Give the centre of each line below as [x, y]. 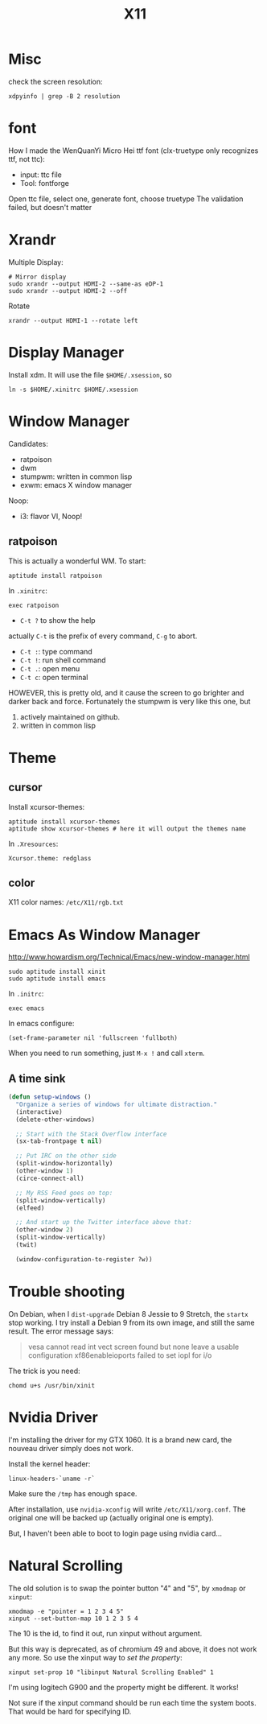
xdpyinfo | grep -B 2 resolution [64, 96]
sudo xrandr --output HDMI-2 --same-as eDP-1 [86, 284]
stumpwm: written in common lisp [76, 476]
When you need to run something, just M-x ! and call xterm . [107, 1053]
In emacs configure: [41, 1024]
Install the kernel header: [49, 1464]
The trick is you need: [44, 1371]
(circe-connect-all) [50, 1178]
